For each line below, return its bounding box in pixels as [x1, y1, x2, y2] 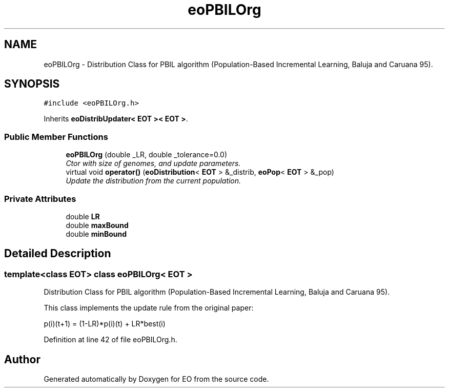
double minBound [66, 229, 127, 238]
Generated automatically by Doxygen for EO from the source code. [44, 375, 269, 383]
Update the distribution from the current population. [66, 176, 241, 185]
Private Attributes [4, 193, 76, 204]
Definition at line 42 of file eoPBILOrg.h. [44, 335, 177, 344]
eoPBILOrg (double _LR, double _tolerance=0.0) [66, 150, 228, 159]
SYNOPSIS [4, 77, 60, 91]
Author [4, 353, 40, 366]
